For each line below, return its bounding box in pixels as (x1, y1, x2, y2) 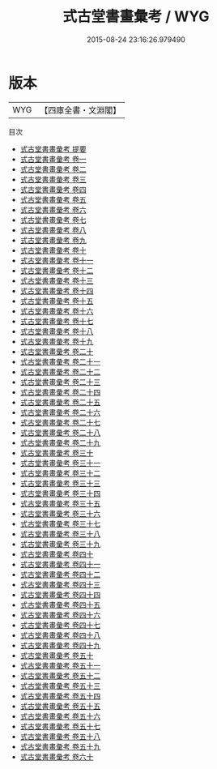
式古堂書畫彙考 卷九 (19, 235, 87, 245)
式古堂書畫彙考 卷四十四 (19, 589, 101, 600)
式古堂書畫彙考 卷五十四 (19, 690, 101, 701)
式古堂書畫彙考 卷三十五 (19, 498, 101, 508)
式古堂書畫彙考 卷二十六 (19, 407, 101, 417)
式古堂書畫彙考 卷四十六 (19, 609, 101, 620)
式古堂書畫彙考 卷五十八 (19, 731, 101, 741)
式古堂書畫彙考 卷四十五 (19, 600, 101, 609)
